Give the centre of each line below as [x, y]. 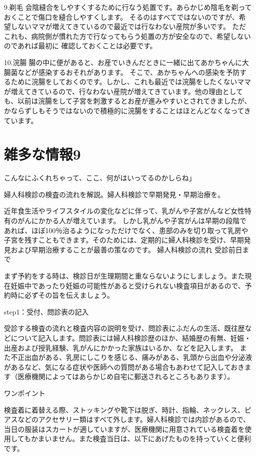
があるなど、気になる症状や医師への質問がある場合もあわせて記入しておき [124, 367]
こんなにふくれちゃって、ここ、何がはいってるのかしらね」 [100, 178]
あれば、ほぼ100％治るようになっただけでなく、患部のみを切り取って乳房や [126, 230]
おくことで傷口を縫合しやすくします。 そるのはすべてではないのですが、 [121, 17]
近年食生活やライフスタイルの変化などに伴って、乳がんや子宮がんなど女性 [124, 211]
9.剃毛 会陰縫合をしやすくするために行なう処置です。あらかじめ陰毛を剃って [128, 7]
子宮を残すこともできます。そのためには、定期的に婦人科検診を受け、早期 [124, 240]
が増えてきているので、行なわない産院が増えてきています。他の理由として [124, 91]
